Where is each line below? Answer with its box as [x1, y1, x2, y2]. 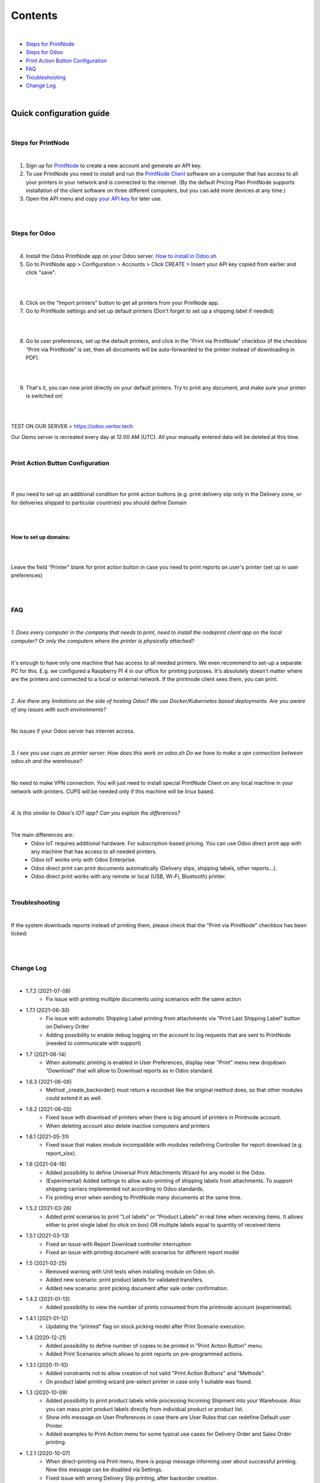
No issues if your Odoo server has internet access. [11, 727, 135, 735]
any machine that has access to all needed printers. [31, 848, 157, 855]
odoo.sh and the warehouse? [11, 758, 83, 765]
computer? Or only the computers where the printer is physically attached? [11, 637, 195, 644]
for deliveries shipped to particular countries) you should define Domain [11, 499, 187, 506]
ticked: [11, 930, 28, 937]
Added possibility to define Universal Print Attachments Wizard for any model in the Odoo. [46, 1169, 266, 1176]
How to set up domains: [11, 533, 71, 540]
